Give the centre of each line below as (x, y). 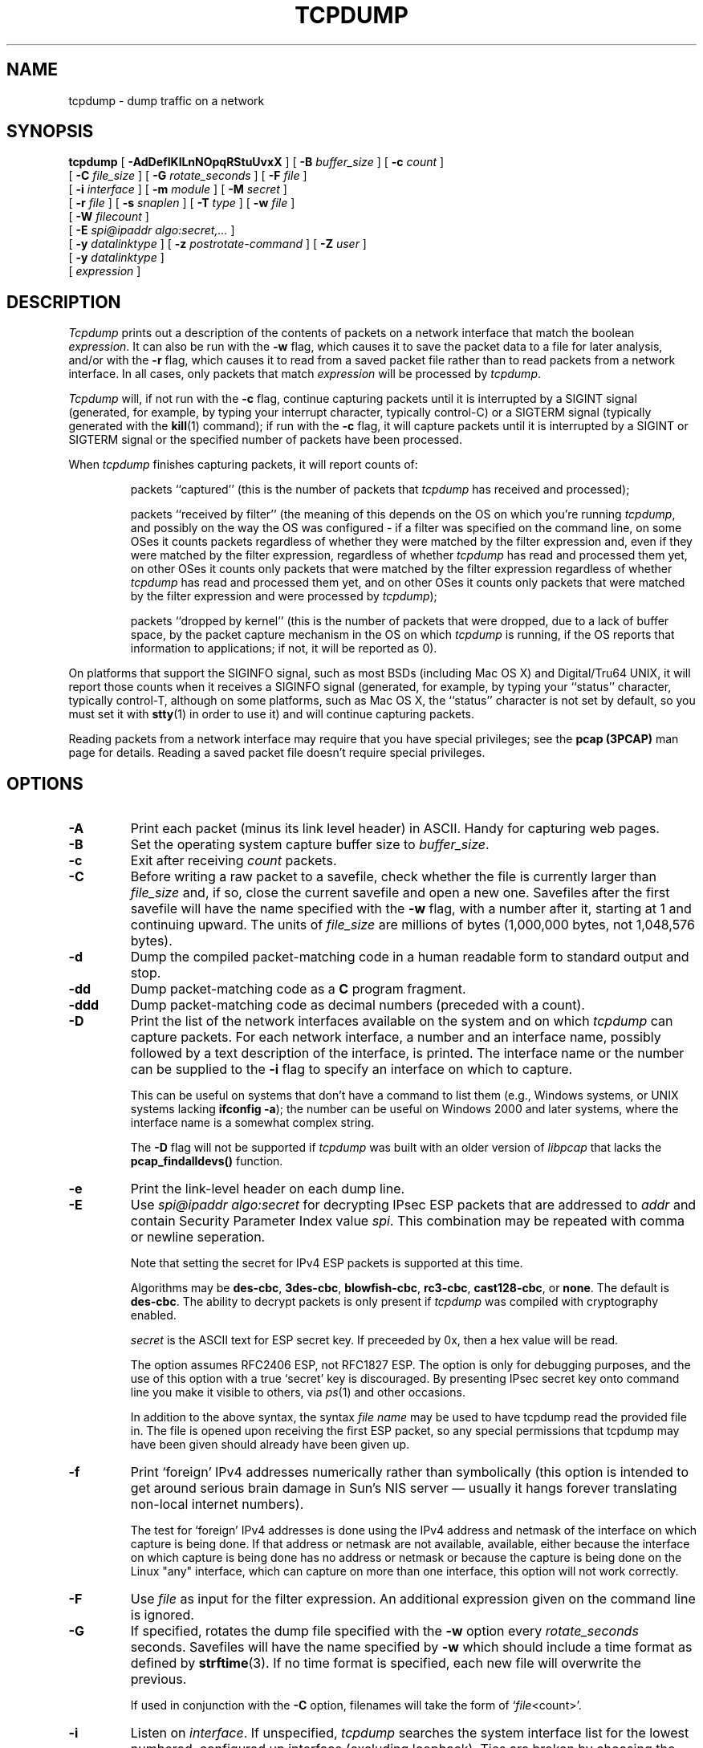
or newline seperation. (198, 1237)
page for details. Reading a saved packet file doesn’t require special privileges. (277, 753)
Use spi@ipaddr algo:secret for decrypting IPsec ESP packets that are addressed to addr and (413, 1205)
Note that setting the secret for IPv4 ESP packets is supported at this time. (327, 1263)
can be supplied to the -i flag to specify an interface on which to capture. (351, 1069)
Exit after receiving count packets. (234, 861)
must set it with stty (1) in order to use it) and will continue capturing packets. (272, 714)
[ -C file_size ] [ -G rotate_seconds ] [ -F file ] (188, 176)
